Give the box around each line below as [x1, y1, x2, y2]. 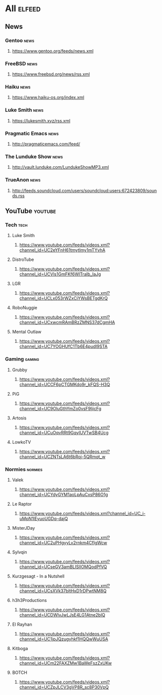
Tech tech [5, 221, 28, 228]
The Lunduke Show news [5, 153, 63, 160]
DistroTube [12, 257, 34, 262]
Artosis [12, 415, 27, 421]
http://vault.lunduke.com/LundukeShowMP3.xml [12, 164, 109, 170]
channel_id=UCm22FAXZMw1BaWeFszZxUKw [19, 660, 112, 666]
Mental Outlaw [12, 329, 41, 335]
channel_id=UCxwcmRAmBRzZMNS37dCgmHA [19, 319, 115, 325]
